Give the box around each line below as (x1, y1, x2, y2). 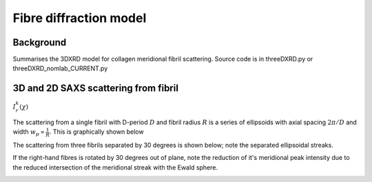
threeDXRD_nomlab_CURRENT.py (12, 64, 108, 72)
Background (12, 37, 67, 48)
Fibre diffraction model (12, 10, 147, 26)
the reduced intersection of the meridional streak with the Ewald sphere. (12, 163, 218, 172)
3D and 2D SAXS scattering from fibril (12, 83, 179, 94)
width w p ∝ (12, 128, 45, 138)
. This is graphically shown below (49, 128, 144, 136)
